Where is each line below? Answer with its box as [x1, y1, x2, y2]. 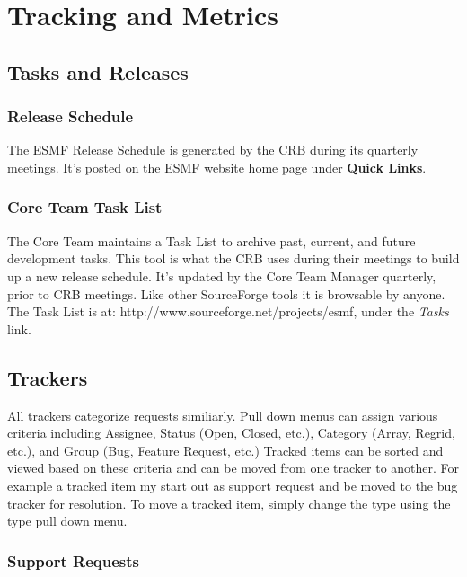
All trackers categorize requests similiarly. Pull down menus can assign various [7, 405, 438, 424]
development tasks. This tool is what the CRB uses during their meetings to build [7, 249, 460, 268]
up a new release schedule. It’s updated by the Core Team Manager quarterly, [7, 266, 436, 285]
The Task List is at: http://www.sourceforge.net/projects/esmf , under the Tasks [7, 302, 449, 321]
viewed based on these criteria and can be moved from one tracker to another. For [7, 458, 460, 477]
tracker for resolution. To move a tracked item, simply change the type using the [7, 493, 451, 512]
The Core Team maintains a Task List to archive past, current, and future [7, 231, 416, 250]
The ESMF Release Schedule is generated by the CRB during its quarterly [7, 140, 419, 159]
